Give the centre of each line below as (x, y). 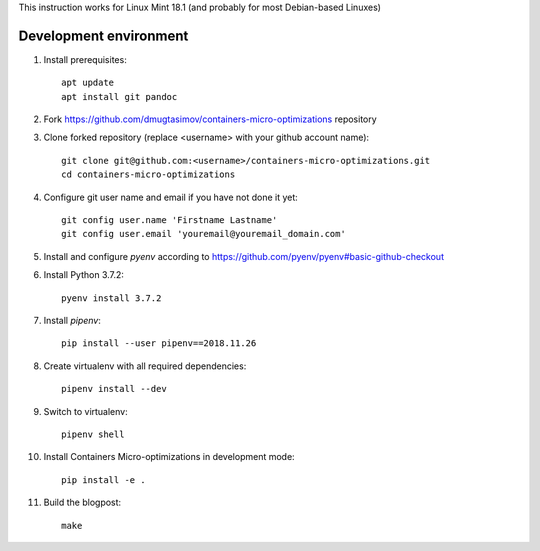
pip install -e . (103, 479)
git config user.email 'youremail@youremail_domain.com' (204, 234)
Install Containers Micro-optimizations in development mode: (169, 457)
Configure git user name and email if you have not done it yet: (171, 197)
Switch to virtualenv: (86, 411)
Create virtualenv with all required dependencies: (145, 366)
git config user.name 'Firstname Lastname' (169, 220)
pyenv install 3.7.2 (111, 298)
